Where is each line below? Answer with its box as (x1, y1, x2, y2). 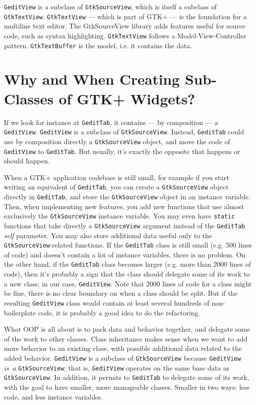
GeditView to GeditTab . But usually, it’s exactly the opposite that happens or (4, 146, 240, 156)
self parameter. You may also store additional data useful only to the (4, 230, 212, 240)
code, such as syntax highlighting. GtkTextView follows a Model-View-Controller (4, 30, 247, 40)
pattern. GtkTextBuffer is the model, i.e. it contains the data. (4, 40, 192, 50)
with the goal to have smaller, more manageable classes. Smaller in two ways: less (4, 381, 250, 392)
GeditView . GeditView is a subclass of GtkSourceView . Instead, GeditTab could (4, 126, 244, 137)
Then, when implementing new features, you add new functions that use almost (4, 201, 244, 211)
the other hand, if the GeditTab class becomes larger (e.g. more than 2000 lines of (4, 259, 251, 269)
